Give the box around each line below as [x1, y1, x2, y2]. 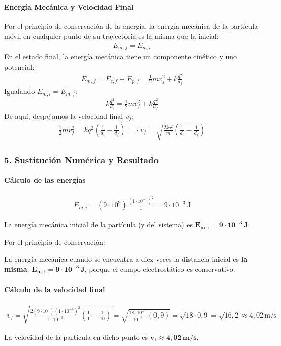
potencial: [4, 61, 35, 72]
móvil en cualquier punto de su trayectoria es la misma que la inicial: [4, 30, 219, 41]
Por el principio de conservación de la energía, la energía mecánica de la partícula [4, 20, 258, 31]
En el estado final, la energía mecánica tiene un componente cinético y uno [4, 51, 237, 62]
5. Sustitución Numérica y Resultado [4, 153, 159, 166]
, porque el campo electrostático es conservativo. [84, 263, 235, 274]
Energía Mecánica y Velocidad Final [4, 1, 134, 12]
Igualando [4, 85, 35, 96]
